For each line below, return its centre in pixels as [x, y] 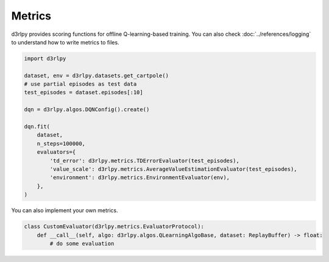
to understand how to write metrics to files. [65, 42]
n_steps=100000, [61, 143]
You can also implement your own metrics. [65, 210]
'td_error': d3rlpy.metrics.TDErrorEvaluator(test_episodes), [145, 160]
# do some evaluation [82, 243]
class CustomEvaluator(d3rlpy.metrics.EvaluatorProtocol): [114, 227]
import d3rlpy [45, 58]
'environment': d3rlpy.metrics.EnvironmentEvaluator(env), [140, 178]
